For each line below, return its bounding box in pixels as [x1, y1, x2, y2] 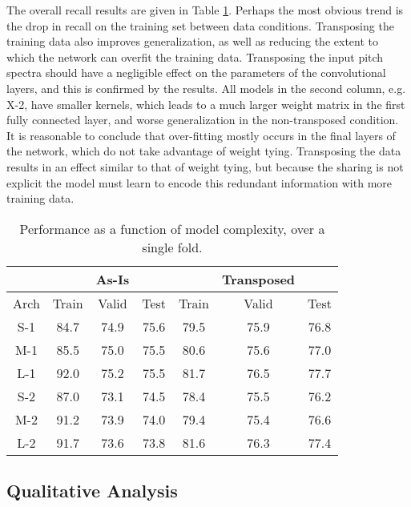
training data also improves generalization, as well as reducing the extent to [6, 33, 379, 50]
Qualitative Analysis [6, 478, 178, 503]
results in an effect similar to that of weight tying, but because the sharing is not [6, 158, 404, 175]
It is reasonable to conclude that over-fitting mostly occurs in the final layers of [6, 127, 396, 143]
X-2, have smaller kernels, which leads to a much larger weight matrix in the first [6, 95, 405, 112]
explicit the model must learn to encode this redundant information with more [6, 174, 392, 191]
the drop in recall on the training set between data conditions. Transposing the [6, 17, 394, 34]
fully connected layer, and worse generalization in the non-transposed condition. [6, 111, 399, 128]
